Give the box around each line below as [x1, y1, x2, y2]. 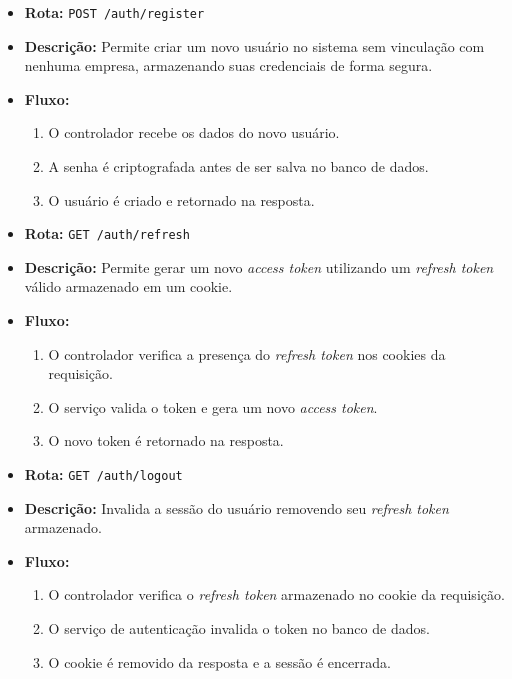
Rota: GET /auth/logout [24, 464, 183, 485]
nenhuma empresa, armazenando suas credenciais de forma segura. [24, 55, 433, 76]
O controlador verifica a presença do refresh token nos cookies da [48, 343, 446, 364]
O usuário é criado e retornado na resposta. [48, 189, 315, 210]
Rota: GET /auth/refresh [24, 223, 190, 244]
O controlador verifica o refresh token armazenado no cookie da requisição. [48, 584, 505, 605]
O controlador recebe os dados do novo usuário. [48, 122, 340, 143]
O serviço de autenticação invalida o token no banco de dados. [48, 618, 430, 639]
